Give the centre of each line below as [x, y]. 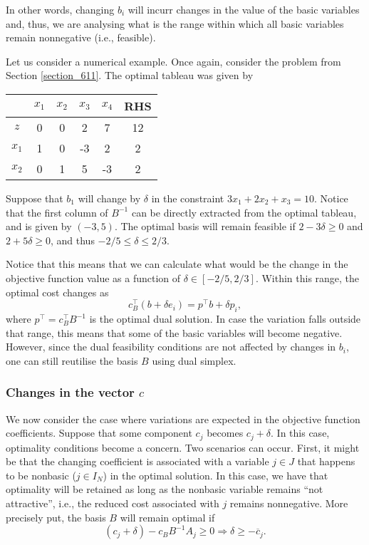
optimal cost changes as [57, 292]
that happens [326, 461]
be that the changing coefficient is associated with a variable [137, 461]
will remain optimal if [167, 517]
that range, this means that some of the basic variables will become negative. [174, 332]
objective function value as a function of [93, 277]
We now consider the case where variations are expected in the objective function [183, 419]
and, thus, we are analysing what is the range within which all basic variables [175, 23]
